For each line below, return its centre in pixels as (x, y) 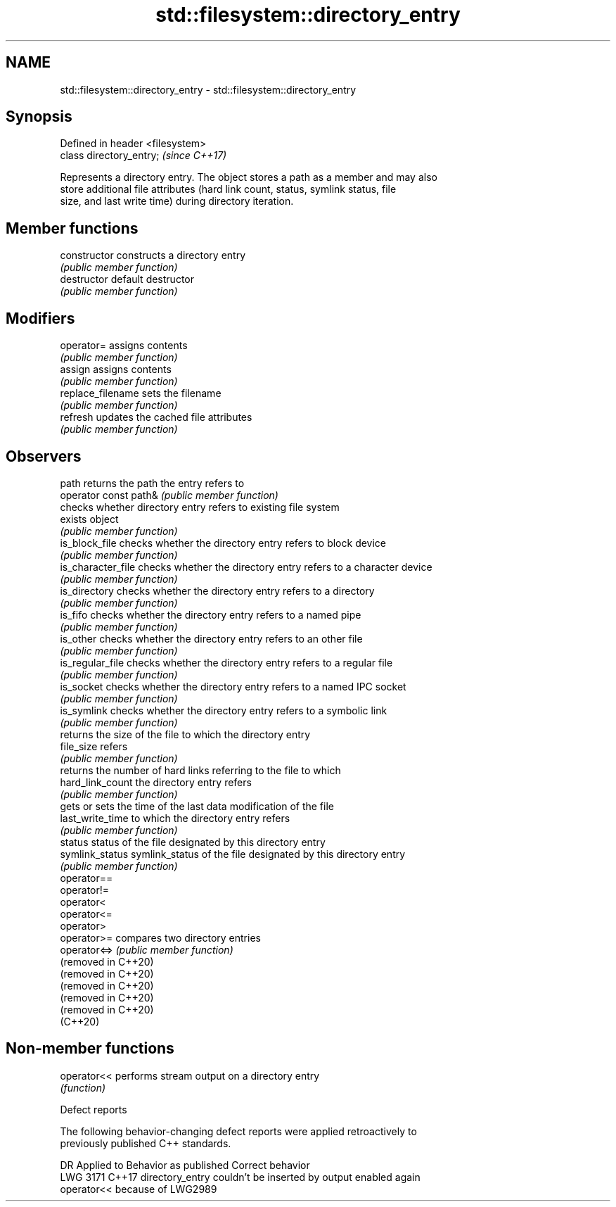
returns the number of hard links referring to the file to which (200, 770)
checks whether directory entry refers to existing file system (200, 507)
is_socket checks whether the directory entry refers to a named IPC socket (233, 686)
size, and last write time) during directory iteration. (177, 201)
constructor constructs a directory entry (153, 255)
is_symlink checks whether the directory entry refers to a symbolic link (224, 710)
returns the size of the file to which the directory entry (185, 734)
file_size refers (94, 746)
